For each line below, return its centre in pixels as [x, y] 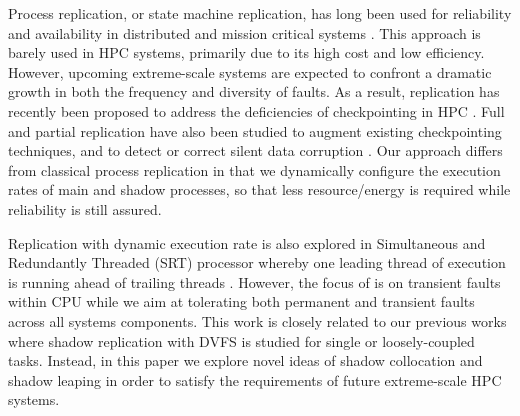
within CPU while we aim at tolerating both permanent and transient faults [241, 301]
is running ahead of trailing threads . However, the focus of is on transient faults [254, 281]
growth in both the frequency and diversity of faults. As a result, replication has [254, 91]
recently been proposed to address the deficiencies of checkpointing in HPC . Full [256, 110]
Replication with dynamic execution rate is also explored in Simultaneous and [247, 242]
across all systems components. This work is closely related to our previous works [257, 320]
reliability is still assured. [85, 208]
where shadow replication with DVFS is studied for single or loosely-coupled [241, 340]
